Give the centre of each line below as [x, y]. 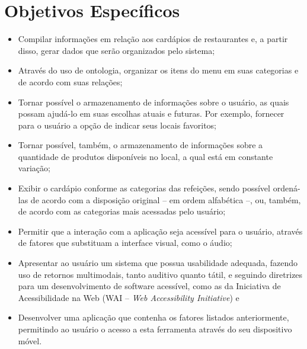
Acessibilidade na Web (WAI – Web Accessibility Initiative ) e [129, 297]
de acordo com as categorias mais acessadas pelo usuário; [122, 211]
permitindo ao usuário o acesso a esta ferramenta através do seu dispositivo [155, 329]
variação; [34, 168]
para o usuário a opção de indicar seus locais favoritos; [117, 125]
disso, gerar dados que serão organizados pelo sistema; [116, 50]
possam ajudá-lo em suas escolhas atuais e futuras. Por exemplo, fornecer [151, 113]
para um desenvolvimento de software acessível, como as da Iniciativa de [149, 286]
